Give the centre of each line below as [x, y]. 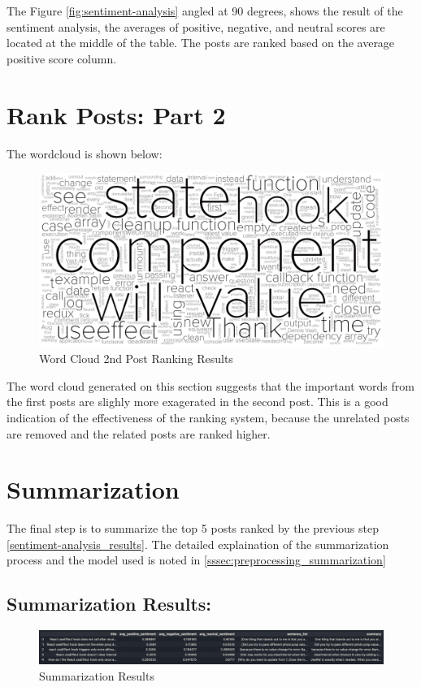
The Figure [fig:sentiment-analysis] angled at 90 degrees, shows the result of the [205, 11]
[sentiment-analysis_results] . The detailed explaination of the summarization [198, 544]
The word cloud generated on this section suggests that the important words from [210, 385]
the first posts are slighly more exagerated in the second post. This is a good [197, 402]
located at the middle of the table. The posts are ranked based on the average [201, 43]
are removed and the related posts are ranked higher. [139, 433]
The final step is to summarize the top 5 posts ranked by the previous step [193, 528]
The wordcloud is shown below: [85, 153]
